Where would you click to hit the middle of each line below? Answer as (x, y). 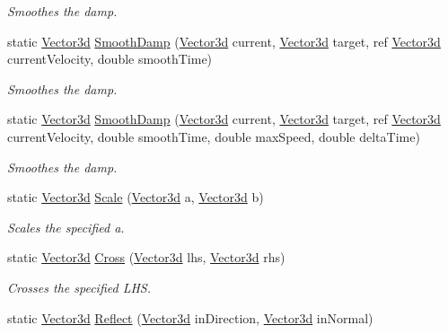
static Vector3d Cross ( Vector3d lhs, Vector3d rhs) (146, 257)
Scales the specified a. (66, 227)
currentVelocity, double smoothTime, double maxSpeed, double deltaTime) (214, 136)
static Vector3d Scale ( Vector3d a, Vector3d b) (136, 197)
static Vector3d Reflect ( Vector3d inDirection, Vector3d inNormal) (190, 317)
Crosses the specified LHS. (79, 287)
